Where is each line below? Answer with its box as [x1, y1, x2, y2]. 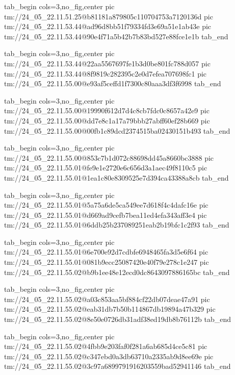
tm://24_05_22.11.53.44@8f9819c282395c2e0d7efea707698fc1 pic [4, 68, 207, 79]
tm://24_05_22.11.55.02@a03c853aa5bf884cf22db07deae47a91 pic [4, 293, 210, 304]
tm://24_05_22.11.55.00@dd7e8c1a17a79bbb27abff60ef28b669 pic [4, 115, 210, 126]
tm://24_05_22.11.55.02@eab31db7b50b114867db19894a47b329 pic [4, 304, 216, 314]
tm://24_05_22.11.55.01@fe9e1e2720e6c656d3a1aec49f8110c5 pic [4, 162, 207, 173]
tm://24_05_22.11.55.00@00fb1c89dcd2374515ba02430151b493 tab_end [4, 125, 230, 136]
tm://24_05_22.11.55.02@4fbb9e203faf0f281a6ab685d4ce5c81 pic [4, 341, 207, 352]
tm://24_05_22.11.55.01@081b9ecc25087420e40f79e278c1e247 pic [4, 257, 209, 267]
